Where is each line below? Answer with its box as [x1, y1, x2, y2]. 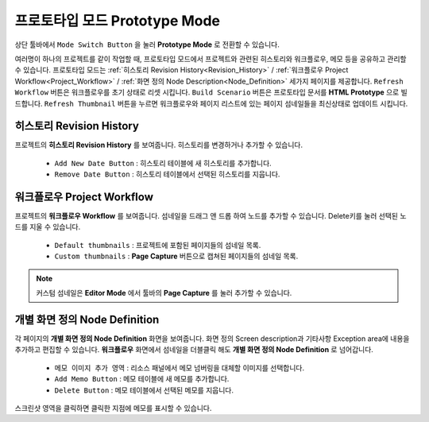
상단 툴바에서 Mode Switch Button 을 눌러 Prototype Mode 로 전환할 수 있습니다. [14, 40, 280, 49]
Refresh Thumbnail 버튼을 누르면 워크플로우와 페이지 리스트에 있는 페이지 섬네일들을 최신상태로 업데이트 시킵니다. [44, 99, 408, 108]
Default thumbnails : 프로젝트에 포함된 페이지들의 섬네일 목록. [54, 240, 261, 250]
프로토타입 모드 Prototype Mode [14, 12, 221, 29]
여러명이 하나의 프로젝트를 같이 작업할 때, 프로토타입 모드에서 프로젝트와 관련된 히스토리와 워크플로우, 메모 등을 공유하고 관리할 [14, 54, 407, 64]
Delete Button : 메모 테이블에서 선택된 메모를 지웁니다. [54, 385, 234, 395]
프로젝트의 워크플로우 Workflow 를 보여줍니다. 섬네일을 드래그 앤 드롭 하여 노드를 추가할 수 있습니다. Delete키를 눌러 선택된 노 [14, 211, 407, 221]
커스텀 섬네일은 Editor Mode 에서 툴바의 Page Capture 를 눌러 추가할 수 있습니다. [36, 288, 292, 298]
